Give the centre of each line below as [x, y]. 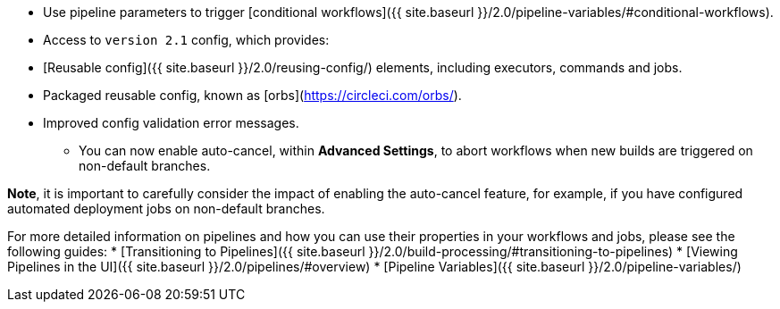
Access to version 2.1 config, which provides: [186, 40]
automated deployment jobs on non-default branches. [166, 209]
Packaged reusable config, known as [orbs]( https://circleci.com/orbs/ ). [252, 95]
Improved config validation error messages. [171, 123]
